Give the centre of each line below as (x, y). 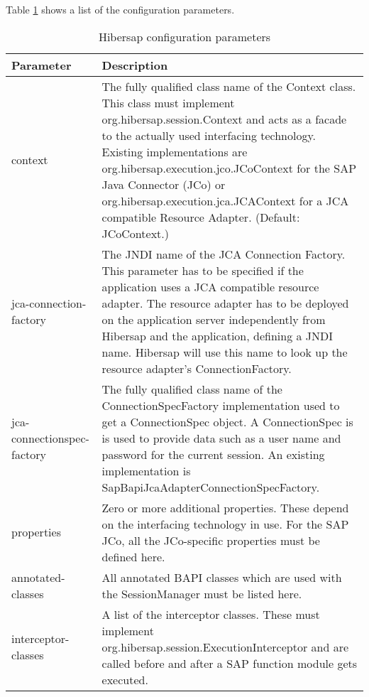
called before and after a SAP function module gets (230, 663)
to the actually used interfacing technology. (209, 135)
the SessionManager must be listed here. (202, 593)
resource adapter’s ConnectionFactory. (197, 368)
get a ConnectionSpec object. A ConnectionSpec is (227, 421)
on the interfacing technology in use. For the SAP (225, 524)
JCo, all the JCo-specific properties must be (211, 540)
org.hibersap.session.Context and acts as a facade (224, 119)
